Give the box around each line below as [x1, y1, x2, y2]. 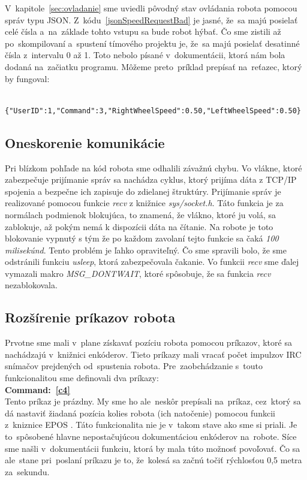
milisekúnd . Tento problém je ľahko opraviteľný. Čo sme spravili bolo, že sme [5, 243, 287, 256]
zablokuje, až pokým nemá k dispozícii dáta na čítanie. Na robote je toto [5, 220, 273, 233]
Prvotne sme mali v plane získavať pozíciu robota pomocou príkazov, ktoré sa [5, 336, 292, 349]
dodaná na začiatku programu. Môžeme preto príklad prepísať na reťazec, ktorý [5, 60, 302, 73]
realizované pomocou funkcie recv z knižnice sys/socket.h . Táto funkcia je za [5, 197, 284, 209]
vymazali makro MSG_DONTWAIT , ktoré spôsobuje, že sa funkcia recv [5, 267, 271, 279]
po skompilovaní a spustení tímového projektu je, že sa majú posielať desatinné [5, 37, 300, 49]
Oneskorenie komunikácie [5, 133, 165, 152]
